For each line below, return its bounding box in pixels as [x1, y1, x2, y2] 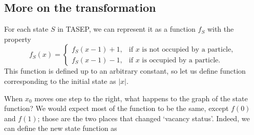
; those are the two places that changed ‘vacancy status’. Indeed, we [37, 112, 250, 123]
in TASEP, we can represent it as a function [57, 24, 196, 34]
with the [207, 24, 234, 34]
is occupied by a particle [142, 56, 219, 64]
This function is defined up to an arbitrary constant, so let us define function [4, 65, 246, 76]
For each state [4, 24, 49, 34]
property [4, 33, 31, 44]
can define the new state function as [4, 123, 117, 133]
